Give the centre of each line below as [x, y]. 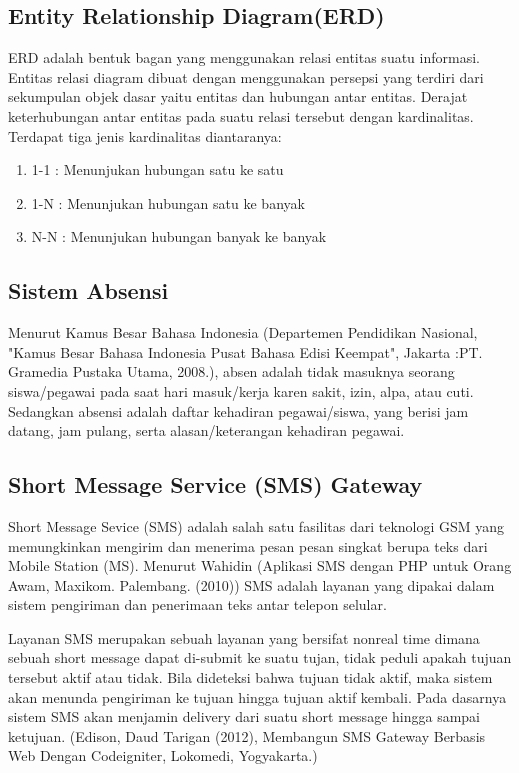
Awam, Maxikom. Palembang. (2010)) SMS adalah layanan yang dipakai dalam [251, 584]
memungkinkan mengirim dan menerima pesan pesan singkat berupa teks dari [248, 545]
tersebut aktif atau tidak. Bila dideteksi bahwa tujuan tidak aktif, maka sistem [250, 677]
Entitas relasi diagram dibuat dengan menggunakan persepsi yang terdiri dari [246, 76]
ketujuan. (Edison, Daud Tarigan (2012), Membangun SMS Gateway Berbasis [247, 735]
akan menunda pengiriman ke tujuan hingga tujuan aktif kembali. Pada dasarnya [257, 696]
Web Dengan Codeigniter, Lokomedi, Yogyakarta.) [163, 755]
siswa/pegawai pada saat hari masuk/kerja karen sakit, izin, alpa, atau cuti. [241, 390]
